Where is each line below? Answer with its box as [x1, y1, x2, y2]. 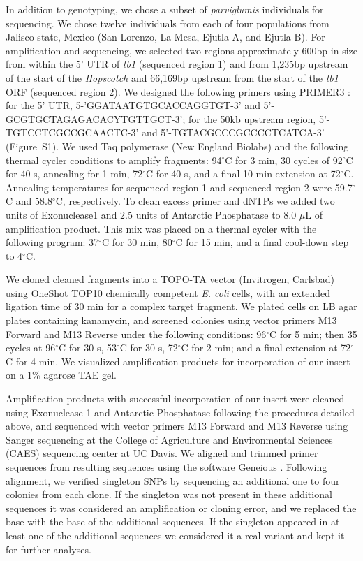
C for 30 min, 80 [101, 235, 172, 249]
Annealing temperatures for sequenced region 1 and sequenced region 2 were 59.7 [6, 180, 353, 194]
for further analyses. [6, 541, 91, 556]
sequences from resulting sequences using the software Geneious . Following [6, 460, 327, 474]
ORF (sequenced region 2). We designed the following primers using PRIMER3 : [6, 84, 350, 99]
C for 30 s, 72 [119, 340, 178, 355]
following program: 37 [6, 235, 99, 249]
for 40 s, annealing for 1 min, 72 [6, 166, 143, 181]
